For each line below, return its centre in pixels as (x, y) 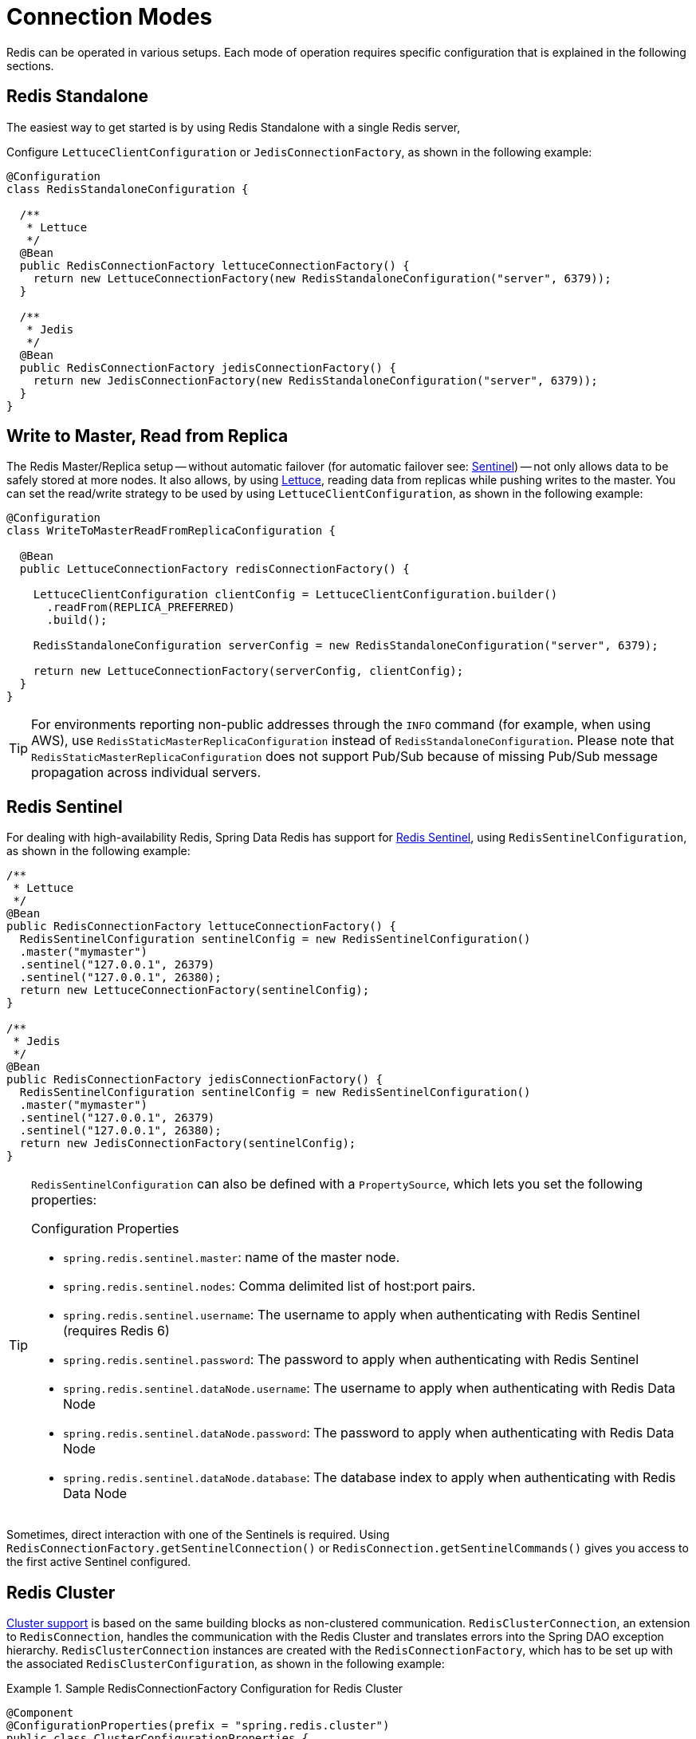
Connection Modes (110, 17)
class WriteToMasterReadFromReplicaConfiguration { (171, 531)
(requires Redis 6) (116, 1331)
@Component (40, 1713)
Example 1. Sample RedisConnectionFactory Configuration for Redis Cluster (205, 1689)
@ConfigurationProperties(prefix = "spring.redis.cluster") (198, 1726)
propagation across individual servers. (146, 773)
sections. (30, 65)
